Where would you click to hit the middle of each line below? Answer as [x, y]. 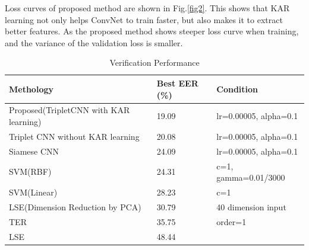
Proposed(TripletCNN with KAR [70, 110]
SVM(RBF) [30, 172]
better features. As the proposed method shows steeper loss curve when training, [152, 31]
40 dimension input [251, 206]
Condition [237, 89]
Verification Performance [154, 62]
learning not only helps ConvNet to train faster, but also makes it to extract [144, 19]
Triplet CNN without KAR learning [74, 136]
